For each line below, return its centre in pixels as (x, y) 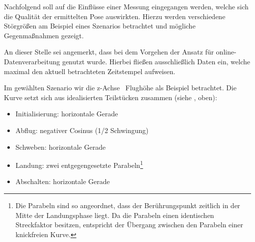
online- (226, 52)
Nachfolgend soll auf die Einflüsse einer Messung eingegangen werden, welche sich (126, 6)
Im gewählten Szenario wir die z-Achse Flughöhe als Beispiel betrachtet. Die (120, 88)
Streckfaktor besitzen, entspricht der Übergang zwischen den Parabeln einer (129, 225)
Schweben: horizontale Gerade (61, 147)
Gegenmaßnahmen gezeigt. (44, 35)
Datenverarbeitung (32, 61)
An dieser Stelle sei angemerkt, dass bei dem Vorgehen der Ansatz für (109, 52)
